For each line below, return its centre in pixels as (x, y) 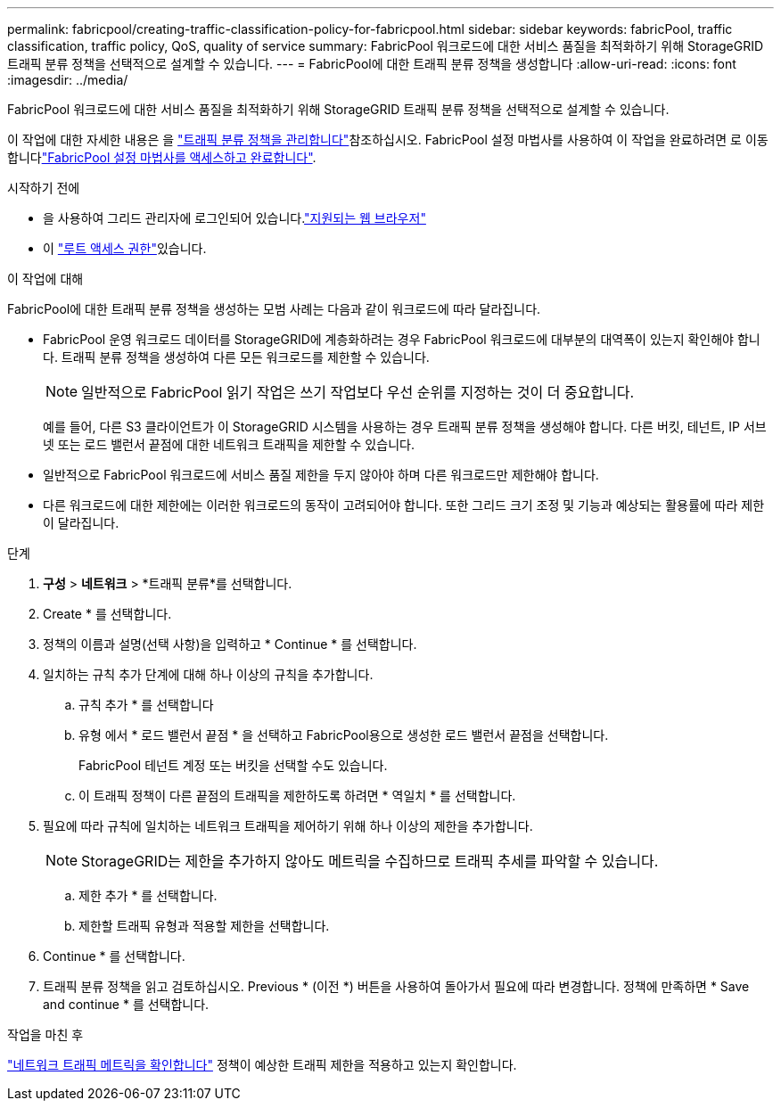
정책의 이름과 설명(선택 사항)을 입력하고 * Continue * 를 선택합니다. (230, 644)
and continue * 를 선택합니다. (126, 1004)
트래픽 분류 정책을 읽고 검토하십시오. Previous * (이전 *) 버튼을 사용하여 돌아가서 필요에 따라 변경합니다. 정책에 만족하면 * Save (396, 986)
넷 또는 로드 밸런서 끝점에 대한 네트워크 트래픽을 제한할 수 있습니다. (229, 444)
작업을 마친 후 (45, 1034)
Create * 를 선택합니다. (107, 614)
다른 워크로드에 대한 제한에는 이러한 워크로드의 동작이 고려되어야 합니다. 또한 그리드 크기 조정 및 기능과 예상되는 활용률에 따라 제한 (404, 505)
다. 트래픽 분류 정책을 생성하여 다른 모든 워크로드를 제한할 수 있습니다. (236, 357)
